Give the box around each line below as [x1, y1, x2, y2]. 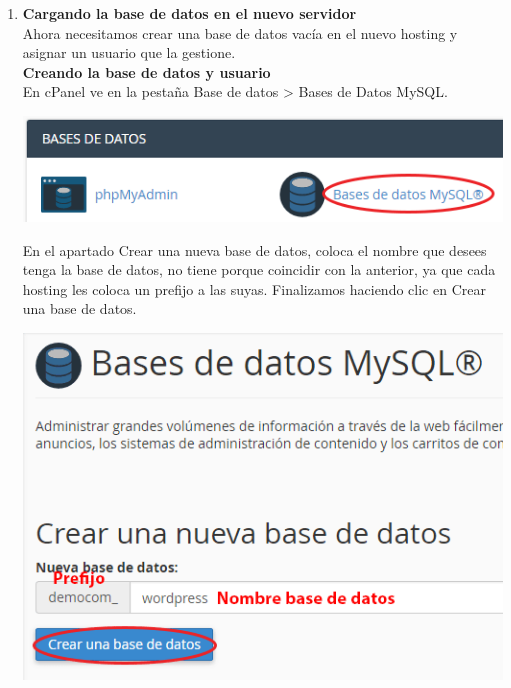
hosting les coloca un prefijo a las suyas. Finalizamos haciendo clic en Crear [22, 278, 486, 299]
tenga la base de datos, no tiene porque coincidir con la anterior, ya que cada [22, 259, 496, 280]
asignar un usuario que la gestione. [22, 42, 236, 63]
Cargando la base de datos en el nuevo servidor [22, 3, 357, 23]
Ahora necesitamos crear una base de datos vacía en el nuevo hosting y [22, 22, 458, 43]
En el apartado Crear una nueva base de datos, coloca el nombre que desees [22, 239, 487, 260]
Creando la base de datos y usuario [22, 61, 271, 82]
